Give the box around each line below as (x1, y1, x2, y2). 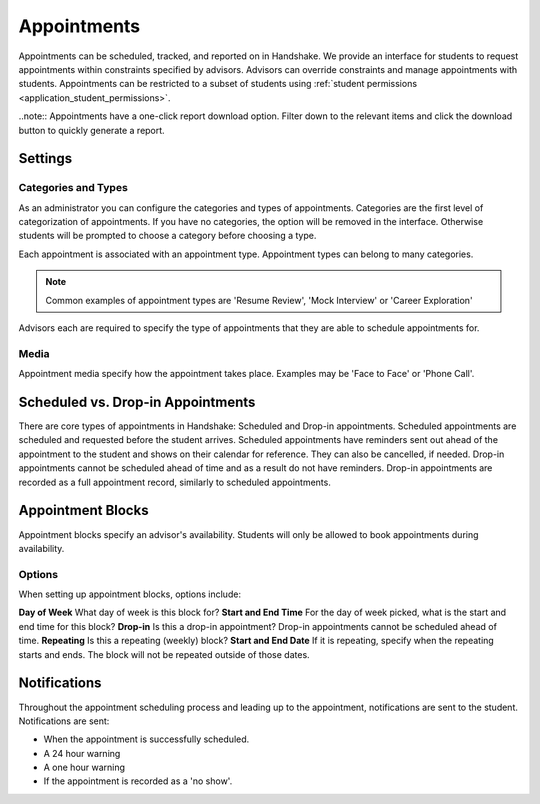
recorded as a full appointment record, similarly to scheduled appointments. (18, 476, 332, 488)
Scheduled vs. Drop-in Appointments (18, 393, 256, 410)
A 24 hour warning (43, 747, 121, 759)
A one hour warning (43, 761, 125, 774)
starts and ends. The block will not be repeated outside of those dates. (18, 648, 310, 660)
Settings (18, 150, 73, 167)
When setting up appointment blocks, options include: (18, 588, 242, 600)
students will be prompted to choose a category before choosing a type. (18, 230, 317, 242)
